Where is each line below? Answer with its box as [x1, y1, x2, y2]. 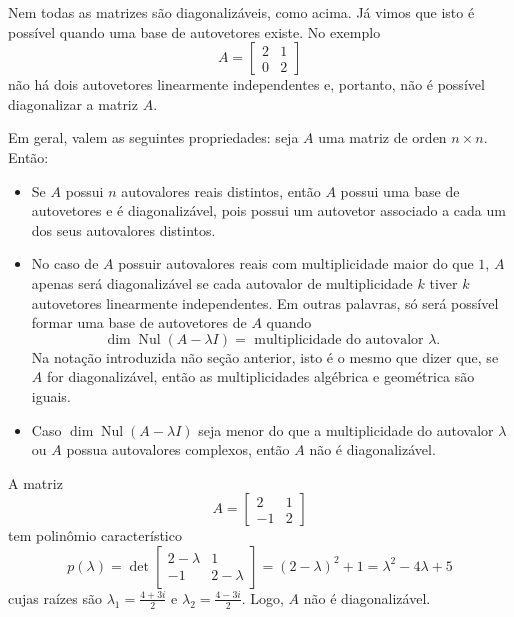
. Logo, [241, 587, 284, 608]
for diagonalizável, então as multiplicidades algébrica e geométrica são [46, 366, 475, 387]
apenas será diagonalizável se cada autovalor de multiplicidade [31, 272, 413, 293]
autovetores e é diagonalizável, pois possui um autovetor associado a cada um [31, 200, 506, 221]
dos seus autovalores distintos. [31, 219, 216, 240]
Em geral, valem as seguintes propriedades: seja [8, 127, 299, 148]
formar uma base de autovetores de [31, 312, 247, 333]
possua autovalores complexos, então [66, 439, 290, 460]
